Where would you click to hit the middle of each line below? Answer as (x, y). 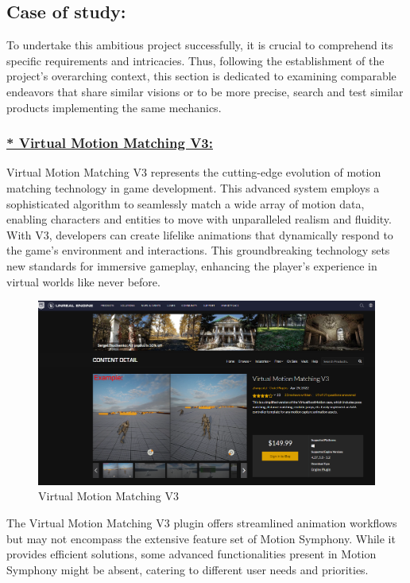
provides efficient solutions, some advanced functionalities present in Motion (191, 554)
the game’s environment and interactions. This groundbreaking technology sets (198, 250)
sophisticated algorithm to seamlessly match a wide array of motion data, (186, 203)
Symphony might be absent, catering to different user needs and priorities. (188, 569)
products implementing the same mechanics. (114, 107)
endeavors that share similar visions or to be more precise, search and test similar (205, 91)
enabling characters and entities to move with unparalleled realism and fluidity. (199, 219)
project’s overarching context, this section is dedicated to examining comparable (201, 76)
